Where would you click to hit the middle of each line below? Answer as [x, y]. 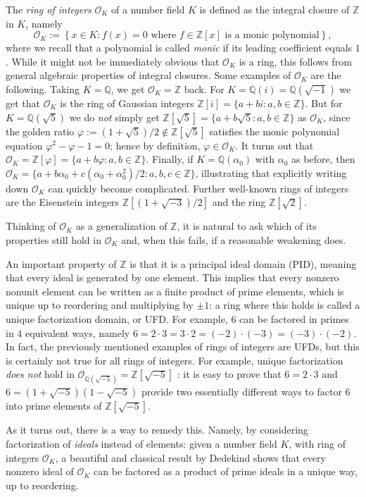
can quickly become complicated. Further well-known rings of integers [198, 188]
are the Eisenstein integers [63, 202]
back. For [204, 88]
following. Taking [43, 88]
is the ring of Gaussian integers [127, 103]
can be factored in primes [294, 318]
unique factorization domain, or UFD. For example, [117, 318]
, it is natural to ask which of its [247, 226]
